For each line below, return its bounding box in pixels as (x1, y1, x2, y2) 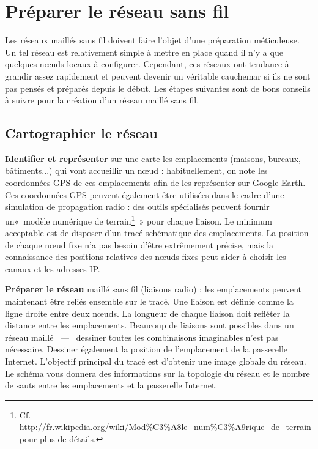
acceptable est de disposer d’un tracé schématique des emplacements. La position (5, 226, 309, 239)
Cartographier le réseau (5, 124, 158, 143)
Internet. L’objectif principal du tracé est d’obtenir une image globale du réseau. (5, 355, 306, 368)
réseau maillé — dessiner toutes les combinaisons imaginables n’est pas (5, 330, 279, 343)
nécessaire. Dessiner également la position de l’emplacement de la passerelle (5, 343, 287, 355)
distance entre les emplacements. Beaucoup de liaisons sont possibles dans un (5, 319, 294, 332)
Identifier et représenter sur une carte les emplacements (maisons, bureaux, (5, 152, 301, 165)
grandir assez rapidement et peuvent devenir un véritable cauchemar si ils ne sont (5, 69, 311, 82)
